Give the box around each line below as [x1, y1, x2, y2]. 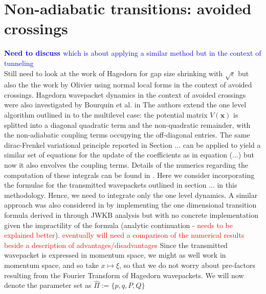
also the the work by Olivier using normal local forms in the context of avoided [4, 79, 252, 90]
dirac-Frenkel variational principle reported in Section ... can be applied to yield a [4, 139, 261, 150]
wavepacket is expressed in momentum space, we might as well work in [4, 250, 226, 260]
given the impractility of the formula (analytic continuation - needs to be [4, 219, 233, 230]
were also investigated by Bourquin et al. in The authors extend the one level [4, 99, 247, 110]
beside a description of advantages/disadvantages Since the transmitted [4, 239, 228, 250]
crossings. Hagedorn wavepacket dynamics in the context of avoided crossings [4, 89, 246, 100]
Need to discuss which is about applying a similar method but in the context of [4, 48, 261, 58]
